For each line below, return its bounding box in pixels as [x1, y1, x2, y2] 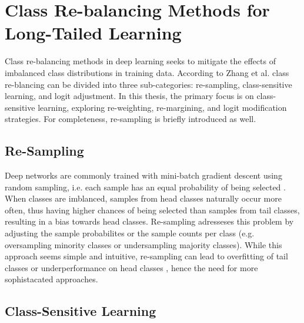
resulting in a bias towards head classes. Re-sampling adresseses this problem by [5, 215, 294, 228]
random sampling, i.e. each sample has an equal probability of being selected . [5, 180, 286, 193]
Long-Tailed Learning [5, 21, 182, 45]
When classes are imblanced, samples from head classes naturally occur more [5, 192, 282, 205]
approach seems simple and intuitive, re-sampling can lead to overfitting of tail [5, 250, 288, 262]
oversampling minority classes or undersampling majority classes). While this [5, 238, 282, 251]
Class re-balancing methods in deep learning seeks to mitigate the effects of [5, 55, 276, 67]
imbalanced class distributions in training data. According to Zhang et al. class [5, 66, 289, 78]
